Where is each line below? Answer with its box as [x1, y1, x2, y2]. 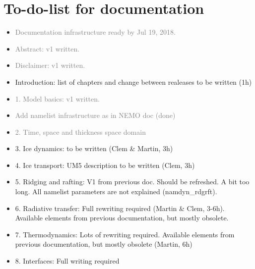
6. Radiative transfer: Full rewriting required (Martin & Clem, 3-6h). [15, 203, 225, 213]
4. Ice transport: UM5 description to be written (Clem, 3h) [15, 160, 195, 170]
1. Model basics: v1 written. [15, 93, 100, 104]
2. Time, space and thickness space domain [15, 126, 146, 137]
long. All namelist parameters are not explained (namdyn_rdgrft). [15, 186, 217, 197]
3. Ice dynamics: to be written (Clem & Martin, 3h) [15, 143, 173, 154]
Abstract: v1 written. [15, 43, 80, 54]
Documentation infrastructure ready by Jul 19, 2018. [15, 27, 176, 37]
